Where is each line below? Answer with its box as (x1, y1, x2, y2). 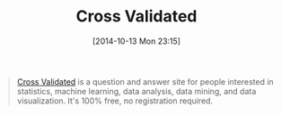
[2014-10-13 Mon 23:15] (92, 36, 181, 46)
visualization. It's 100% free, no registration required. (16, 95, 213, 106)
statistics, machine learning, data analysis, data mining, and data (16, 86, 257, 96)
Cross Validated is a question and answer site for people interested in (16, 76, 275, 86)
